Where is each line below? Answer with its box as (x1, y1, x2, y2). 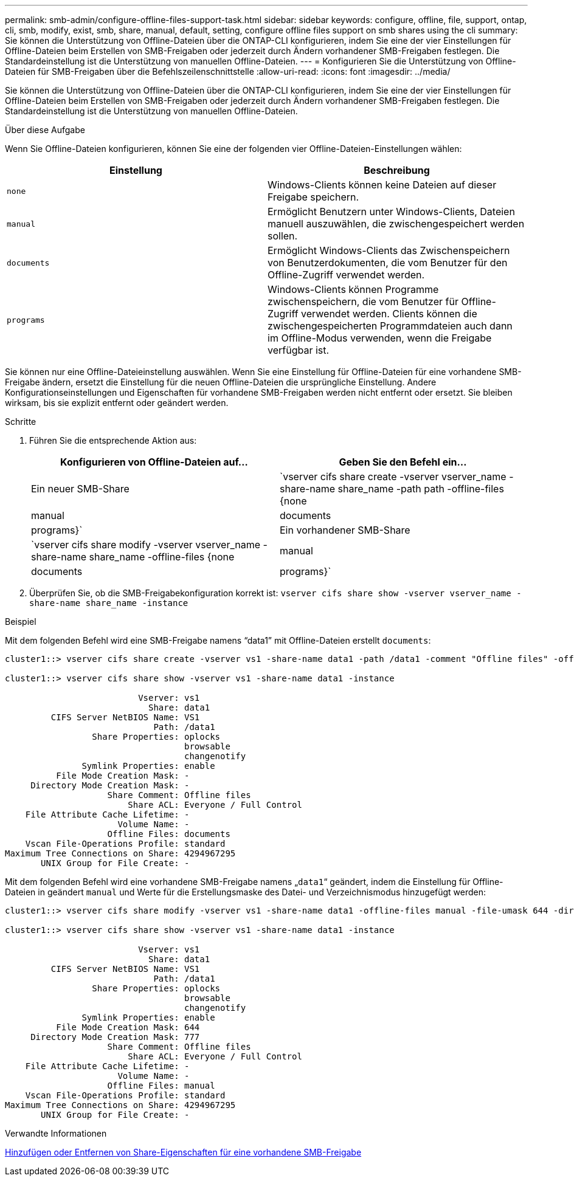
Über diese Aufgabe (5, 125, 85, 135)
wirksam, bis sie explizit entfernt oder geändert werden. (5, 398, 229, 408)
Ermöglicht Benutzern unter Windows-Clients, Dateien (268, 205, 515, 218)
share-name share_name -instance (29, 598, 188, 608)
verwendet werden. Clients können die (301, 308, 477, 320)
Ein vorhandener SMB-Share (280, 524, 410, 536)
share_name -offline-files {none (89, 551, 235, 563)
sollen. (268, 230, 298, 242)
